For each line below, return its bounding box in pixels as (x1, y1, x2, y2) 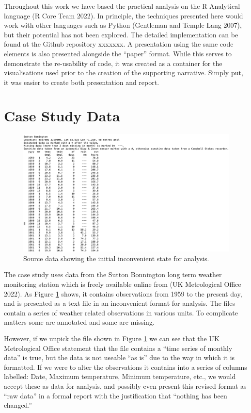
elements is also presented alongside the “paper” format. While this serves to (4, 48, 232, 58)
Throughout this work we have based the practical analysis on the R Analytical (4, 1, 240, 11)
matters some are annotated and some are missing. (4, 317, 155, 327)
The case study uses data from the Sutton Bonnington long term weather (4, 269, 222, 280)
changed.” (4, 400, 32, 410)
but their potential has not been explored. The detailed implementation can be (4, 29, 238, 39)
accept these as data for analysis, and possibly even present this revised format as (4, 381, 247, 391)
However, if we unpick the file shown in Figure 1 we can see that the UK (4, 333, 220, 344)
